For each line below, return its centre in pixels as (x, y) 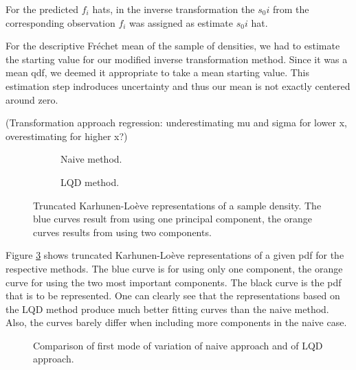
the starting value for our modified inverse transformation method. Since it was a (177, 59)
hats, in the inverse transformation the (174, 9)
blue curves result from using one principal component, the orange (173, 219)
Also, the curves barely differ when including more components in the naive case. (176, 322)
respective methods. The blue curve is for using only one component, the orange (174, 268)
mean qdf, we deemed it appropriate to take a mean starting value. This (158, 72)
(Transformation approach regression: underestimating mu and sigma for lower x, (176, 123)
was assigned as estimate (181, 22)
